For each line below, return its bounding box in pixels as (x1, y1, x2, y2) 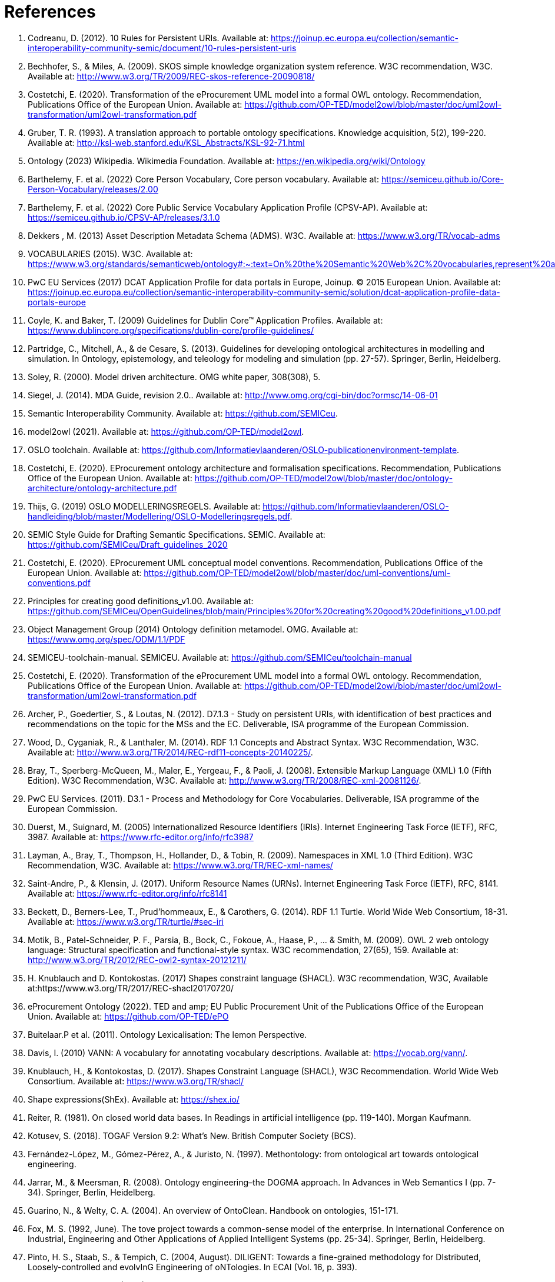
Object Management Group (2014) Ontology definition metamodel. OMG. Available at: (28, 624, 358, 634)
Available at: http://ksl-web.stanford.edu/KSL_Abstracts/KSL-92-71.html (28, 137, 305, 148)
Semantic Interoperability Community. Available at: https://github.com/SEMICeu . (28, 408, 338, 418)
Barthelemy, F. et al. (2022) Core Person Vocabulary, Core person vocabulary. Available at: (28, 174, 379, 184)
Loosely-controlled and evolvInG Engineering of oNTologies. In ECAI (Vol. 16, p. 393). (28, 1261, 357, 1272)
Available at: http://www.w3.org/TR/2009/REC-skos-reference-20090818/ (28, 71, 315, 81)
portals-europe (28, 297, 86, 307)
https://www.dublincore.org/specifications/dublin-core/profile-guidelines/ (28, 325, 314, 335)
